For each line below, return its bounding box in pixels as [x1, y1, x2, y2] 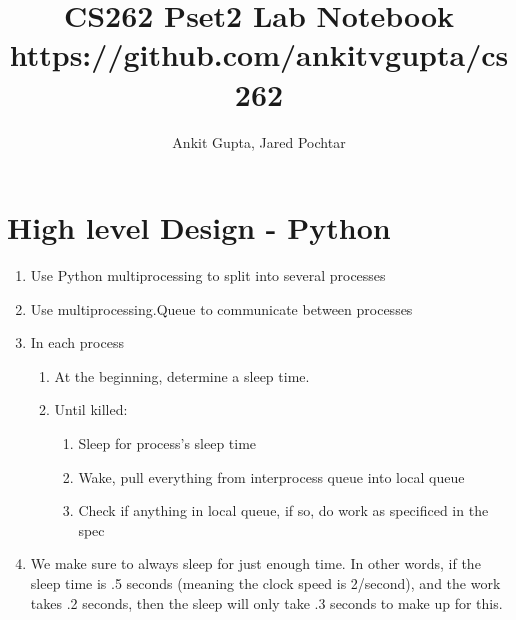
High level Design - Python [7, 207, 391, 248]
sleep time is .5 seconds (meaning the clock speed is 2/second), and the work [30, 572, 501, 593]
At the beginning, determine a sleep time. [54, 365, 310, 386]
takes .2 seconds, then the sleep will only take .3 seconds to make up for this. [30, 592, 503, 613]
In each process [30, 332, 124, 353]
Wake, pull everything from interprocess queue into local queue [78, 466, 465, 487]
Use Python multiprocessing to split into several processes [30, 265, 386, 286]
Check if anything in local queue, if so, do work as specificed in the [78, 500, 489, 521]
